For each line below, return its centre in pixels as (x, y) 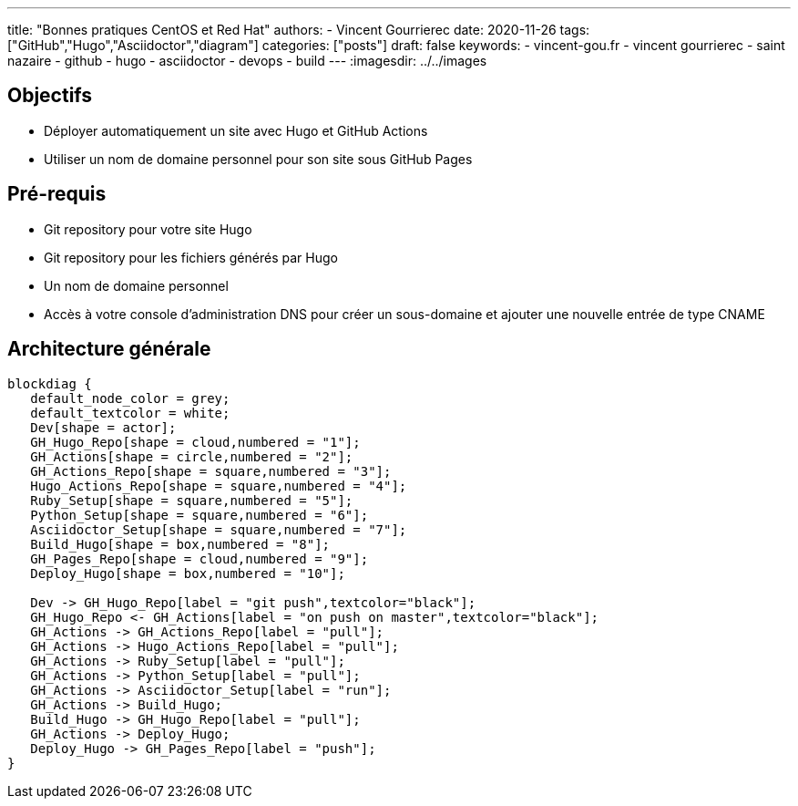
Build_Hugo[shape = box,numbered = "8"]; (180, 544)
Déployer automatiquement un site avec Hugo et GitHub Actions (236, 130)
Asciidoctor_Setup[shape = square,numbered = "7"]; (219, 529)
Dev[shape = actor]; (103, 427)
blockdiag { (50, 383)
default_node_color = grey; (130, 398)
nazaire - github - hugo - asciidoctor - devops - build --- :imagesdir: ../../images (247, 61)
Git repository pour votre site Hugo (148, 229)
